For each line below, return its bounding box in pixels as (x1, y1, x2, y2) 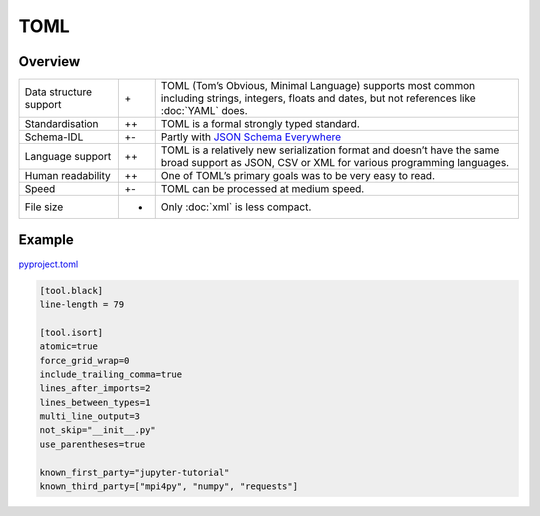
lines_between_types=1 (39, 396, 151, 408)
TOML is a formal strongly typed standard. (160, 117, 360, 131)
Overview (18, 53, 81, 70)
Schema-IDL (24, 130, 84, 144)
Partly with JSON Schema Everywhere (160, 130, 342, 144)
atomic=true (39, 341, 99, 352)
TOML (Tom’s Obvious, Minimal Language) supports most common (160, 79, 476, 93)
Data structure (24, 85, 93, 99)
